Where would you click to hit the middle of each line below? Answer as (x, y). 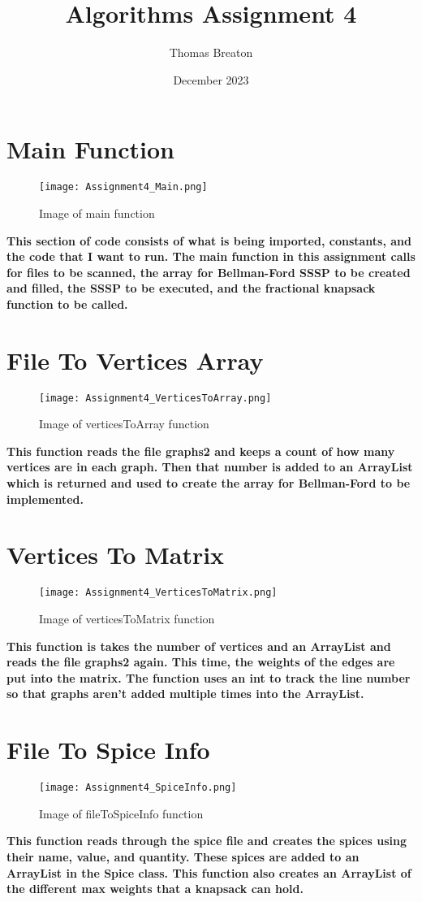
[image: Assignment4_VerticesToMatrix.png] (158, 593)
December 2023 (211, 79)
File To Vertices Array (135, 360)
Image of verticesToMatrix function (127, 618)
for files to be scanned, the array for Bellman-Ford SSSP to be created (209, 272)
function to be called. (67, 304)
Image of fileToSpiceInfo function (121, 813)
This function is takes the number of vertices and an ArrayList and (199, 646)
